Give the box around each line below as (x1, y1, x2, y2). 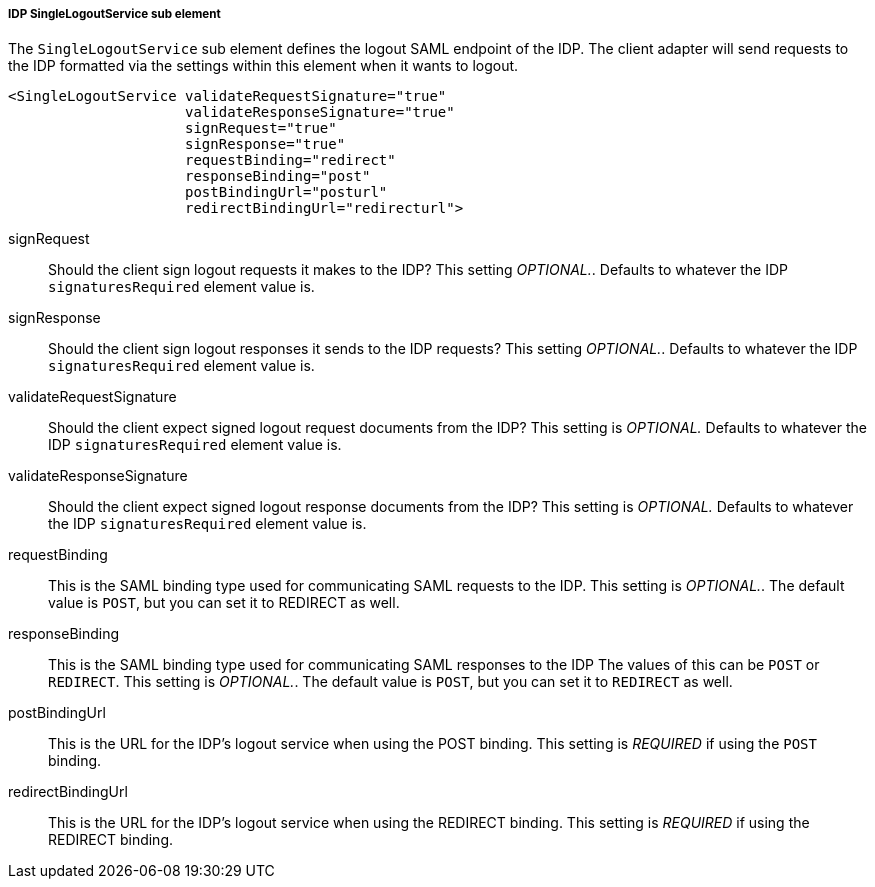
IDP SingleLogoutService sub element (8, 7, 221, 21)
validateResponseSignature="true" (185, 104, 455, 121)
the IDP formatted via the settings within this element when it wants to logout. (8, 57, 519, 75)
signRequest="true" (185, 120, 337, 137)
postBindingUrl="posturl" (185, 184, 388, 201)
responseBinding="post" (185, 168, 371, 185)
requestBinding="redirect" (185, 152, 396, 169)
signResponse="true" (185, 136, 346, 153)
